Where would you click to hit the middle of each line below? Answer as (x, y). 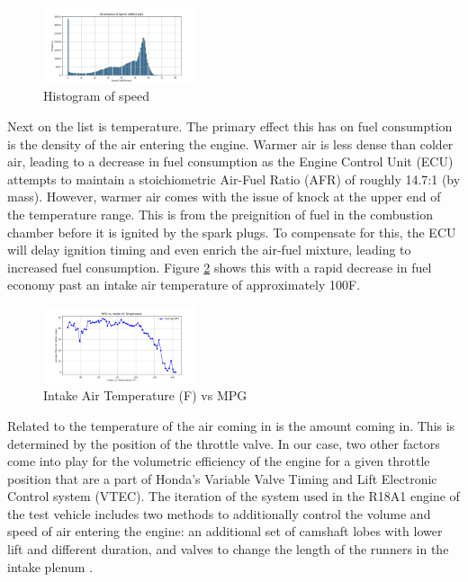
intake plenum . (50, 566)
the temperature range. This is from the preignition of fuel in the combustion (220, 214)
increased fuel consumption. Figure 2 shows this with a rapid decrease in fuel (220, 267)
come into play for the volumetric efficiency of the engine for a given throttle (219, 461)
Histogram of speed (97, 96)
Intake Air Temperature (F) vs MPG (145, 395)
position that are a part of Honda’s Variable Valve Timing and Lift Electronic (222, 478)
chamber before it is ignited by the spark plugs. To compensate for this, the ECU (232, 232)
